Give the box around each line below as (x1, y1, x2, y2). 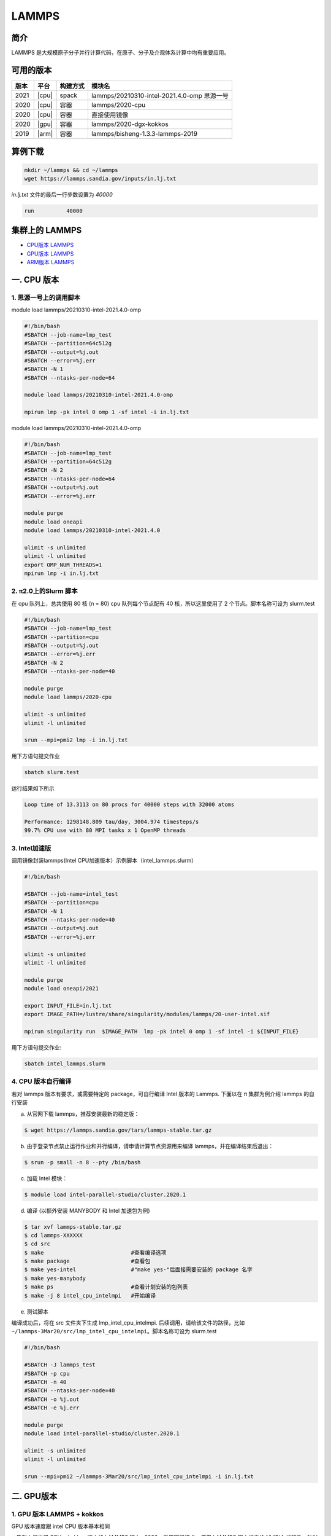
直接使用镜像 (91, 111, 129, 119)
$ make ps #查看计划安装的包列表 (24, 1283, 188, 1290)
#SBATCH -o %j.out (24, 1395, 80, 1403)
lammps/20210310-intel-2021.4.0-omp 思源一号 (91, 91, 229, 100)
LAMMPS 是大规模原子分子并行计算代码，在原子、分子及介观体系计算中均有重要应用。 (11, 49, 230, 57)
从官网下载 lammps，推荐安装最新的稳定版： (26, 1110, 140, 1118)
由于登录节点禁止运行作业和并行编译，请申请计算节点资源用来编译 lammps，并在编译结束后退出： (26, 1142, 274, 1150)
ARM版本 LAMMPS (26, 259, 75, 266)
